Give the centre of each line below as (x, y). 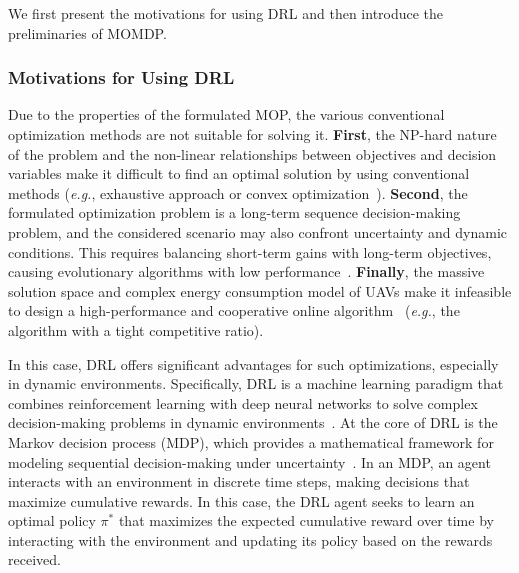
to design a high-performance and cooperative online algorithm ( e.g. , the (234, 310)
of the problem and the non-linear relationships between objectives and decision (252, 153)
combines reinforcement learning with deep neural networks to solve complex (243, 402)
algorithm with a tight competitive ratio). (136, 329)
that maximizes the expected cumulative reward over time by (306, 520)
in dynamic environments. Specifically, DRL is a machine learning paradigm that (256, 383)
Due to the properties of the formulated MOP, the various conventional (226, 114)
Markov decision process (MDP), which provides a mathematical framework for (251, 441)
